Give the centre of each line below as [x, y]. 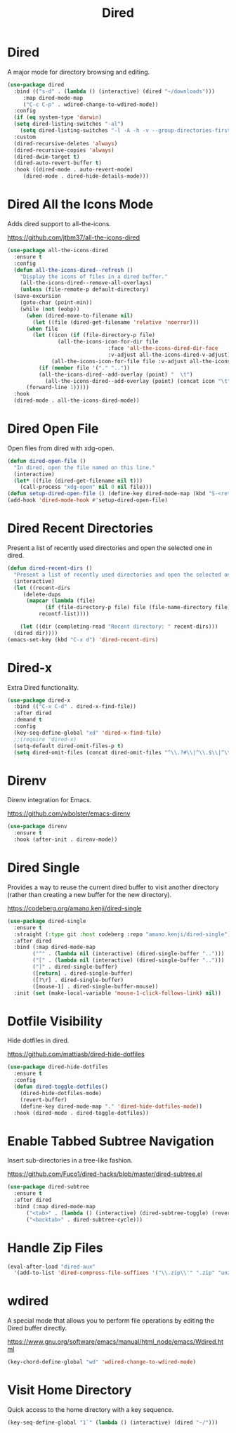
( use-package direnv [38, 827]
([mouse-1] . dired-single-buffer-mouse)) [96, 986]
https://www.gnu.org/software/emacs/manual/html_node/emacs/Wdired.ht [115, 1342]
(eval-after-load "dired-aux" [52, 1267]
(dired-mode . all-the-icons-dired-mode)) [77, 401]
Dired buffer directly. [37, 1328]
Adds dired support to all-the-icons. [59, 224]
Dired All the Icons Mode [80, 204]
